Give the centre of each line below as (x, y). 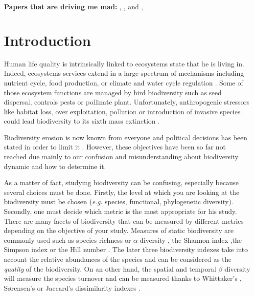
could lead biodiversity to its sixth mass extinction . (82, 121)
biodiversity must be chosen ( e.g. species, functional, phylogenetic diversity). (119, 201)
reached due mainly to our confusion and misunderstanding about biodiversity (121, 157)
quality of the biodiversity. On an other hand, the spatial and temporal (110, 268)
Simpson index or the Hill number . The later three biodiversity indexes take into (126, 249)
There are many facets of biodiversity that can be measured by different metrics (124, 221)
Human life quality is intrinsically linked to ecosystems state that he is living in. (124, 63)
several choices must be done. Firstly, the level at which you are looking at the (122, 192)
